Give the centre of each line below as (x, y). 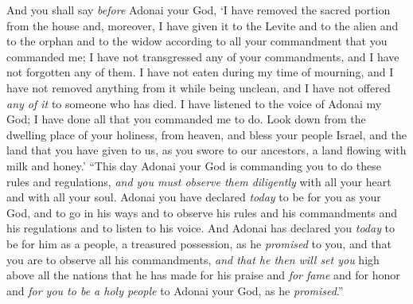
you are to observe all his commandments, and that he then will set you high (193, 259)
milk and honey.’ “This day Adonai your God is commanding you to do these (194, 165)
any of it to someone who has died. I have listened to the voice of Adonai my (194, 103)
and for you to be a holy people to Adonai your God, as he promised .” (175, 290)
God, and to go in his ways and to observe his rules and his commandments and (202, 212)
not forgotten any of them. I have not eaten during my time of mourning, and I (200, 72)
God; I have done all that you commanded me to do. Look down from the (186, 119)
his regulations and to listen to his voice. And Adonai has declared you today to (201, 228)
